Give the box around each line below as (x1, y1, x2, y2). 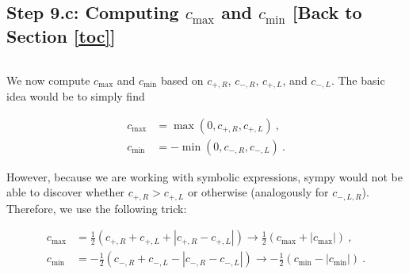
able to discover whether (6, 184, 125, 200)
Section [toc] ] (6, 23, 116, 48)
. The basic (331, 71, 385, 88)
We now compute (6, 71, 90, 88)
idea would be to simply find (6, 88, 145, 105)
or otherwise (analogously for (187, 184, 329, 200)
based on (160, 71, 204, 88)
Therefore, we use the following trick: (6, 200, 187, 216)
